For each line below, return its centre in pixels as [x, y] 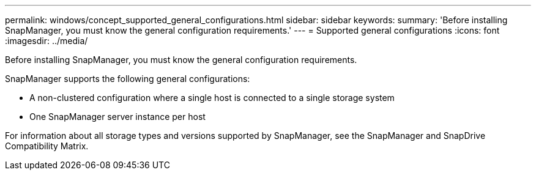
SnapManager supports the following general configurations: [128, 79]
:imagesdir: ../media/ [47, 41]
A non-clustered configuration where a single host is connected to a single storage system [212, 98]
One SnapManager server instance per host [117, 117]
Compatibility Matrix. [47, 146]
